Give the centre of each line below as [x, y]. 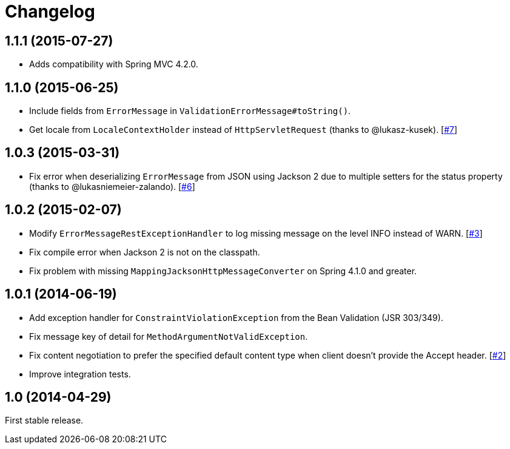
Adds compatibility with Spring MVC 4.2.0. [114, 64]
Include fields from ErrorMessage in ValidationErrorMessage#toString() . [190, 111]
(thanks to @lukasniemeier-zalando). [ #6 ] [112, 186]
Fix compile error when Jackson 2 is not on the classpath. [145, 252]
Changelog [50, 12]
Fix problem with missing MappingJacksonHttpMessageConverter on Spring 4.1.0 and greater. [223, 271]
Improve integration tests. [80, 374]
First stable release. [44, 420]
